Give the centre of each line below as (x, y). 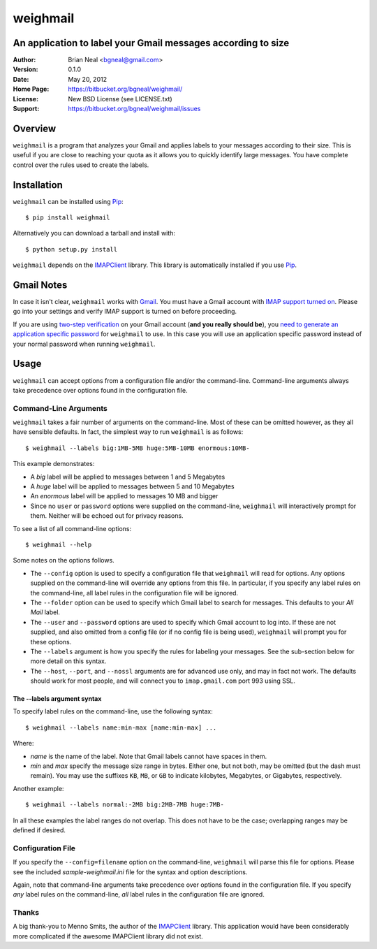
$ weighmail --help (59, 544)
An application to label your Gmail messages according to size (151, 43)
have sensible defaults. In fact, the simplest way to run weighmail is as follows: (128, 432)
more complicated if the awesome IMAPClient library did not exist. (108, 936)
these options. (51, 642)
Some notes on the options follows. (64, 560)
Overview (35, 128)
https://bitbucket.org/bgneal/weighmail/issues (134, 109)
